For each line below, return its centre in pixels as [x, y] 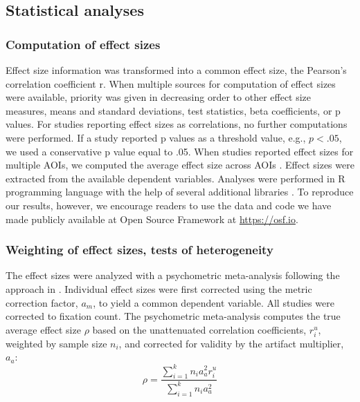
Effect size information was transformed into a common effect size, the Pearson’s [176, 70]
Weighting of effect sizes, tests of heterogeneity [139, 250]
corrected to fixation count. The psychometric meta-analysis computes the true [173, 316]
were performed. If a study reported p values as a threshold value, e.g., [156, 137]
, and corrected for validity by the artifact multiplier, [231, 343]
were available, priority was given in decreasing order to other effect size [159, 97]
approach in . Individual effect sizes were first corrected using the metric [159, 288]
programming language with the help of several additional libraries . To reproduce [180, 192]
